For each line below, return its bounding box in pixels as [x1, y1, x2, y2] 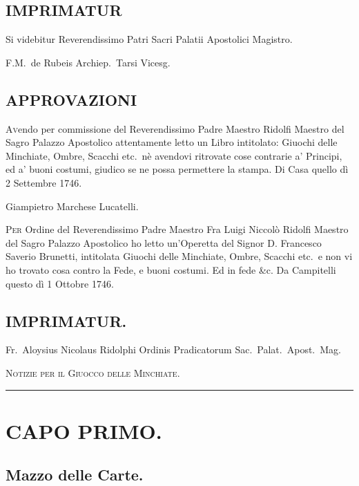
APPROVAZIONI [6, 88, 137, 110]
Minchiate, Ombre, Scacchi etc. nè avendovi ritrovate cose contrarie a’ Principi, [6, 148, 342, 162]
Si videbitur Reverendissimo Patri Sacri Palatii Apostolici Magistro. [6, 32, 293, 46]
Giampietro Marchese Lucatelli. [6, 198, 139, 213]
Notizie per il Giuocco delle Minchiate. [6, 365, 180, 380]
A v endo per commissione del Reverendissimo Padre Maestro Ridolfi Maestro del [6, 121, 345, 135]
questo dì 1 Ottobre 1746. [6, 276, 114, 290]
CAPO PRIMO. [6, 416, 162, 445]
